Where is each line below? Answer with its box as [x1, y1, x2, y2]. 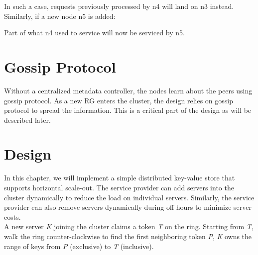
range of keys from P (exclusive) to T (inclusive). [4, 241, 154, 251]
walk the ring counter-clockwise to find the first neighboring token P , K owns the [4, 231, 252, 241]
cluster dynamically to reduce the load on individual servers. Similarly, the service [4, 192, 255, 202]
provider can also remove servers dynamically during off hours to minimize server [4, 202, 252, 212]
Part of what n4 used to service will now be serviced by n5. [4, 27, 185, 38]
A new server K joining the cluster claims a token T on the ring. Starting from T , [4, 221, 254, 232]
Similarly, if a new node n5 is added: [4, 10, 116, 21]
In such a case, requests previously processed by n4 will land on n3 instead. [4, 1, 234, 11]
